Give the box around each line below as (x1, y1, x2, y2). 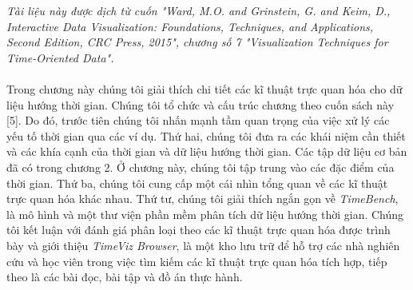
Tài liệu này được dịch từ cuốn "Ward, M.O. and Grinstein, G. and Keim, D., (6, 2, 391, 18)
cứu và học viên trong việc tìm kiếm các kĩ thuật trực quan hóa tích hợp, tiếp (6, 252, 387, 269)
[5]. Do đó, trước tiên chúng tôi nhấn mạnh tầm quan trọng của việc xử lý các (6, 112, 390, 129)
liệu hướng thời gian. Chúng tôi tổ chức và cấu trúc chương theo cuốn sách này (6, 96, 395, 113)
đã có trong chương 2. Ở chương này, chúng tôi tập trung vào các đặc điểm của (6, 158, 395, 175)
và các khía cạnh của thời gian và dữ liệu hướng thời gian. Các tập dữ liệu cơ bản (6, 143, 407, 160)
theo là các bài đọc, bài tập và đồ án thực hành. (6, 268, 243, 285)
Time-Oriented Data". (6, 49, 114, 66)
